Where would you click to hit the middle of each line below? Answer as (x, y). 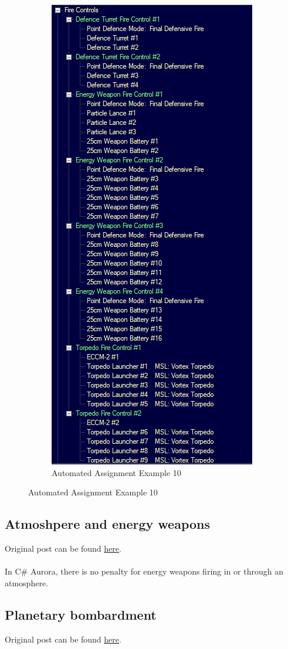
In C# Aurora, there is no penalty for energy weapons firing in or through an (144, 571)
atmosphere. (27, 582)
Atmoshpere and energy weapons (108, 524)
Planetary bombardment (81, 614)
